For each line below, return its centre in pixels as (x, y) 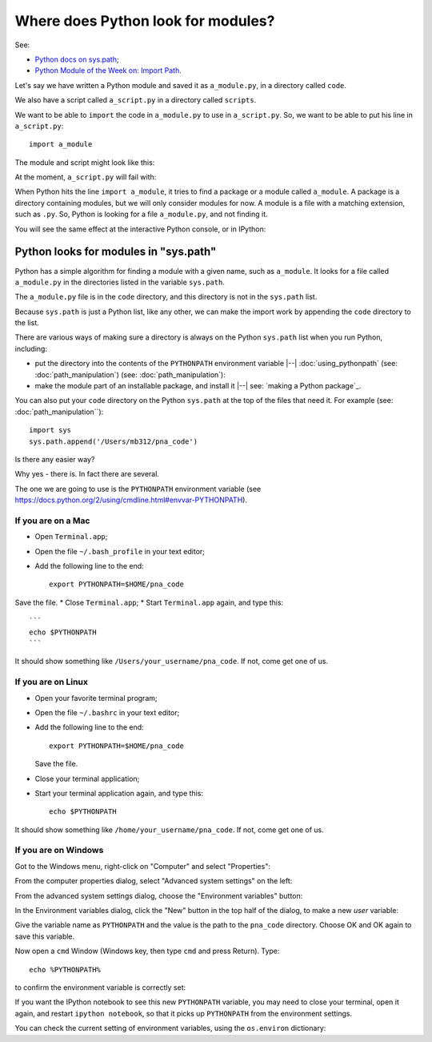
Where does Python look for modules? (145, 21)
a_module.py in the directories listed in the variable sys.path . (120, 282)
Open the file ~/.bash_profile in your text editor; (120, 551)
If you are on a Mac (52, 521)
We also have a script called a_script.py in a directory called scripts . (136, 100)
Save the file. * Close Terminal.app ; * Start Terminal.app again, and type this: (149, 602)
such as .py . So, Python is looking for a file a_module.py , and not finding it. (141, 214)
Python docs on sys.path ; (77, 59)
